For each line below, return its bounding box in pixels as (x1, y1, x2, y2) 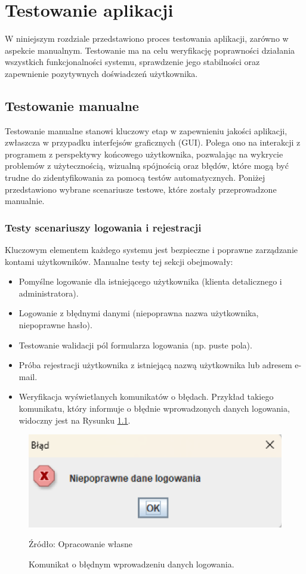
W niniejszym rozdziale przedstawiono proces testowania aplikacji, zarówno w (5, 32, 289, 45)
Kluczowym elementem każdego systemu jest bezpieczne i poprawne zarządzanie (5, 243, 298, 256)
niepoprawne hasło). (18, 319, 92, 331)
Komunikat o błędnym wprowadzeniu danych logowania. (29, 557, 234, 570)
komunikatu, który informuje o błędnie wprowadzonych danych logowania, (18, 402, 290, 415)
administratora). (18, 286, 79, 299)
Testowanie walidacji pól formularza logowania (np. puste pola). (18, 338, 252, 351)
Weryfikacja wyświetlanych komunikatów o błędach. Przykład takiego (18, 390, 274, 403)
